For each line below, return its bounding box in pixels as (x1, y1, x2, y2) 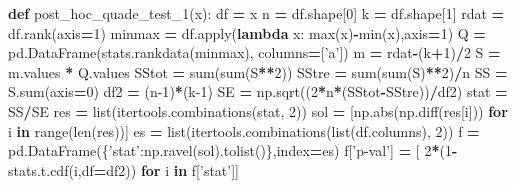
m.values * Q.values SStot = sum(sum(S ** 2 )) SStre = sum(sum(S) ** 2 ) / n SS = (8, 61, 508, 82)
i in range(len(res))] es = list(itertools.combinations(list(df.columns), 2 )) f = (8, 120, 480, 141)
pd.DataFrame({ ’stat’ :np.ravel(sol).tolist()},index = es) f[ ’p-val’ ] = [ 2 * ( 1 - (8, 140, 458, 161)
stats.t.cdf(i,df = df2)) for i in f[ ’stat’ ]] (8, 159, 239, 180)
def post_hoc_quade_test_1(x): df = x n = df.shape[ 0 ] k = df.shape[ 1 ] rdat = (8, 3, 505, 23)
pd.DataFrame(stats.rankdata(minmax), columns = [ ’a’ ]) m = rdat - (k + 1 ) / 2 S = (8, 42, 501, 63)
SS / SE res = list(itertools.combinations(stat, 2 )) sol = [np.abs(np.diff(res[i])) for (8, 100, 508, 121)
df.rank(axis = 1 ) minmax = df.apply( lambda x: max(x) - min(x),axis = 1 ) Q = (8, 22, 486, 43)
